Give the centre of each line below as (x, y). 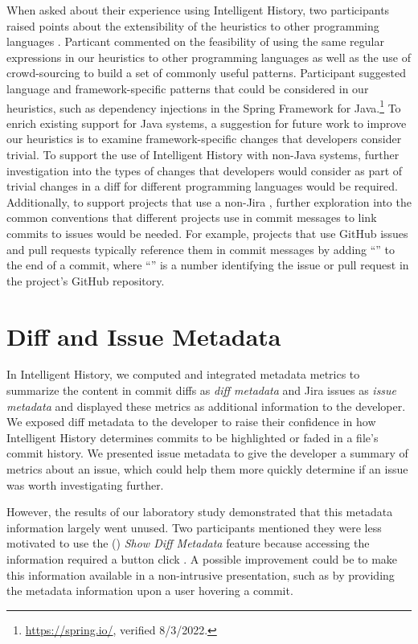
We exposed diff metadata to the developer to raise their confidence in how (191, 422)
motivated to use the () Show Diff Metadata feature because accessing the (188, 543)
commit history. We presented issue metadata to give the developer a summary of (207, 453)
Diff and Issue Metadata (144, 336)
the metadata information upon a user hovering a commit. (150, 591)
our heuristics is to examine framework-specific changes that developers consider (204, 139)
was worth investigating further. (85, 484)
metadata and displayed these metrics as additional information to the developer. (206, 406)
